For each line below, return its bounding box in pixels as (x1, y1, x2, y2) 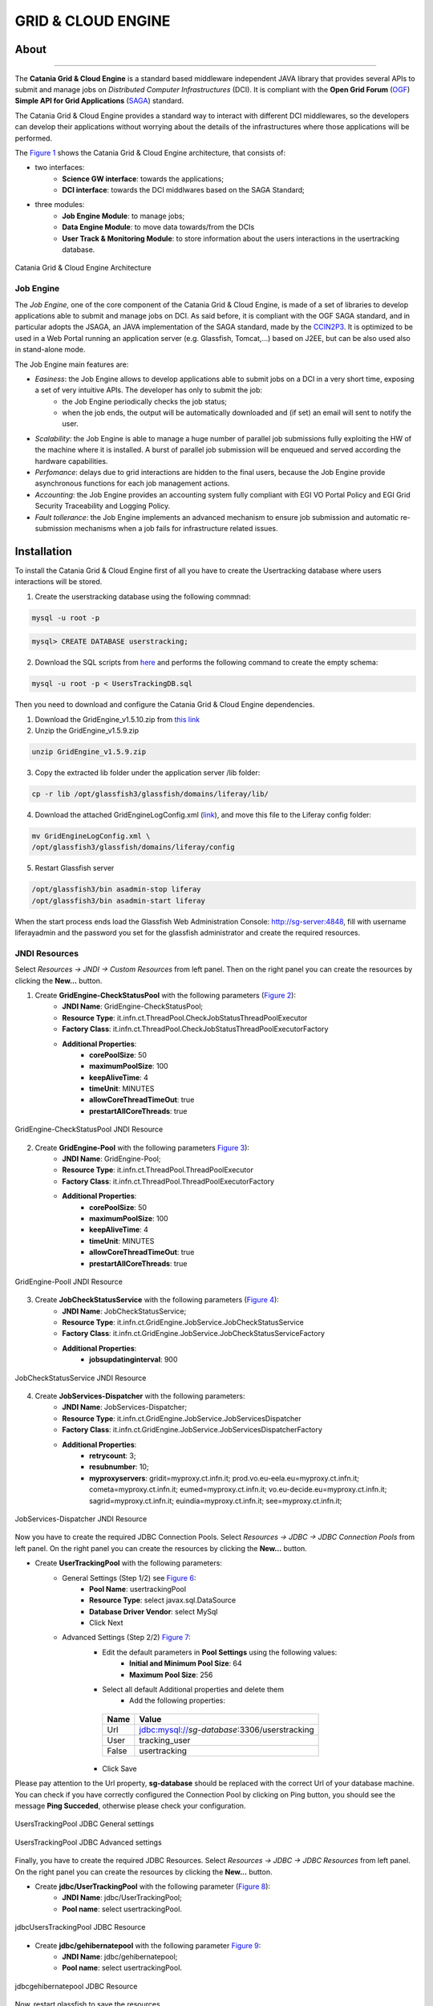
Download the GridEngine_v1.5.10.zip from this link (34, 714, 200, 724)
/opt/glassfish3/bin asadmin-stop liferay (31, 885, 201, 894)
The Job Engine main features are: (14, 359, 129, 369)
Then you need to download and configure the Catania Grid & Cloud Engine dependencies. (14, 700, 315, 709)
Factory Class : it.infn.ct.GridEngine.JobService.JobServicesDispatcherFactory (62, 1425, 322, 1435)
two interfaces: (34, 163, 85, 173)
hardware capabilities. (34, 456, 108, 465)
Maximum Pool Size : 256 (129, 1670, 213, 1679)
